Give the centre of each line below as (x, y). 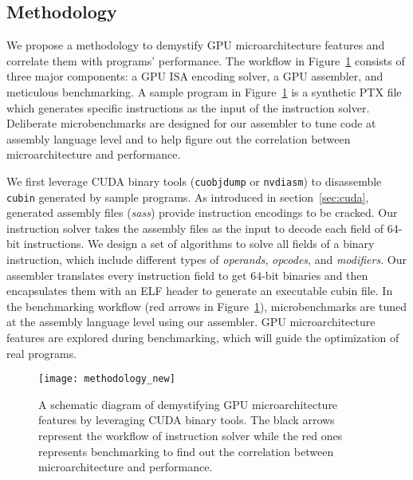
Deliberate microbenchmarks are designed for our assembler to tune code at (191, 123)
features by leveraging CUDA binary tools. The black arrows (187, 420)
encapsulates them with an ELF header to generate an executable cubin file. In (200, 291)
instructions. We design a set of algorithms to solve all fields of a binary (199, 244)
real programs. (42, 353)
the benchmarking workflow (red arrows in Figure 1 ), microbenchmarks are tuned (207, 306)
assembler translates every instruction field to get (127, 275)
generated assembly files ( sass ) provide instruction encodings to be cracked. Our (202, 212)
